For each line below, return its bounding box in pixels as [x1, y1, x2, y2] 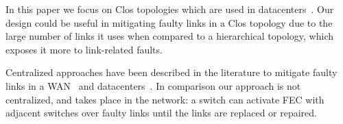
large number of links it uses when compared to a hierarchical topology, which [5, 29, 333, 43]
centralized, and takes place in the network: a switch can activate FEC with [5, 92, 324, 106]
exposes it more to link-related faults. [5, 42, 163, 56]
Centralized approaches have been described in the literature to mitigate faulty [5, 65, 338, 79]
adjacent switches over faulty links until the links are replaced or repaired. [5, 106, 317, 120]
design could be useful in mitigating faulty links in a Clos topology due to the [5, 15, 333, 29]
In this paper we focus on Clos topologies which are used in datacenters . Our [5, 2, 334, 16]
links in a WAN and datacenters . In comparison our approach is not [5, 78, 301, 92]
